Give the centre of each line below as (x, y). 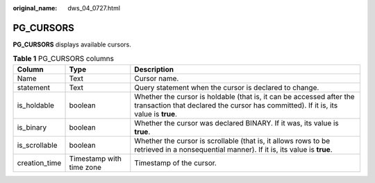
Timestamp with (95, 158)
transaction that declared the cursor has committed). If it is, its (236, 105)
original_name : (35, 8)
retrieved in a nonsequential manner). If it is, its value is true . (233, 149)
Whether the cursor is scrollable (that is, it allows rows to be (232, 141)
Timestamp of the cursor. (175, 163)
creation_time (39, 163)
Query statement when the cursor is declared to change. (227, 87)
